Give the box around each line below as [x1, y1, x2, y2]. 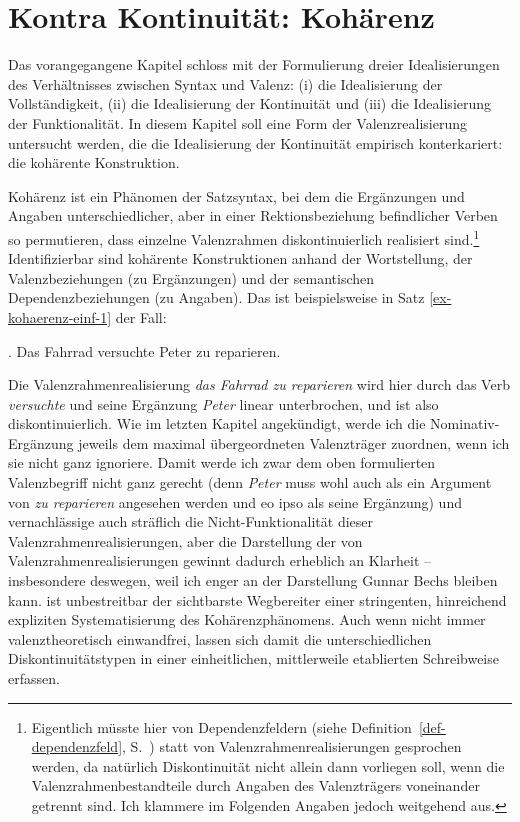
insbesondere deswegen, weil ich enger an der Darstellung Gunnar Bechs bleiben [8, 570, 498, 591]
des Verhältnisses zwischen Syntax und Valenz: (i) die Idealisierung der [8, 73, 443, 94]
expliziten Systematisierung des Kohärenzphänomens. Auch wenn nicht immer [8, 609, 486, 630]
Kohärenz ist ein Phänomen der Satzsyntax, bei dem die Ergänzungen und [8, 185, 465, 206]
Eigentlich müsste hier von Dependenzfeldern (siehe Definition [31, 716, 412, 737]
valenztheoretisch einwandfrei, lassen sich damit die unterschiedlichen [8, 628, 432, 649]
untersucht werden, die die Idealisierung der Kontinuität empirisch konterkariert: [8, 132, 503, 153]
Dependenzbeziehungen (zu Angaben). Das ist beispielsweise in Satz [8, 287, 425, 308]
